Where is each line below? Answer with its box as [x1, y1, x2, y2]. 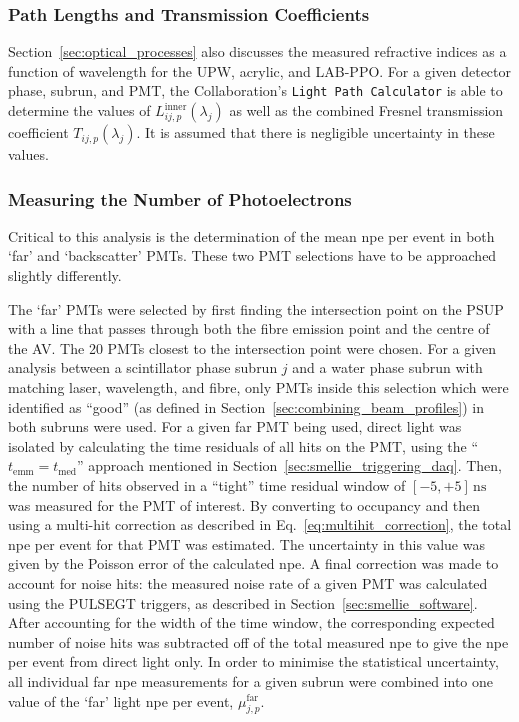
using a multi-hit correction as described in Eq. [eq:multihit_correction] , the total [8, 514, 512, 535]
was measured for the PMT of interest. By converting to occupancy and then [8, 494, 481, 515]
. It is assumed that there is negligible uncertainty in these [136, 122, 495, 143]
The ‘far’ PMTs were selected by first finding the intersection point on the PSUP [8, 298, 504, 319]
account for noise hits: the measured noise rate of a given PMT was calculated [8, 572, 488, 593]
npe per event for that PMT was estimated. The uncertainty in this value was [8, 533, 485, 554]
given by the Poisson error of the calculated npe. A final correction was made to [8, 553, 499, 574]
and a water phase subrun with [292, 357, 483, 378]
